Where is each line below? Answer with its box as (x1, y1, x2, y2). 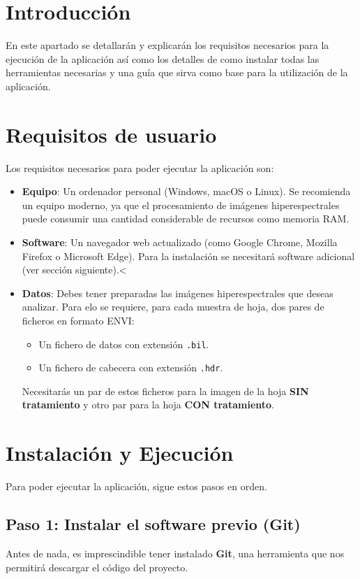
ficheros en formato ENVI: (22, 313, 135, 327)
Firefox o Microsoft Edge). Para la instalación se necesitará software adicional (22, 248, 355, 263)
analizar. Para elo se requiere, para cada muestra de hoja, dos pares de (22, 299, 324, 314)
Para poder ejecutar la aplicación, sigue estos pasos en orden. (6, 479, 267, 494)
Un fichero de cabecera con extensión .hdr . (38, 360, 223, 375)
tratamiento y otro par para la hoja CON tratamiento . (22, 397, 274, 412)
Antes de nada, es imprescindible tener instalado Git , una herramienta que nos (6, 545, 345, 560)
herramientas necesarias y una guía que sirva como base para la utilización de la (6, 65, 348, 80)
